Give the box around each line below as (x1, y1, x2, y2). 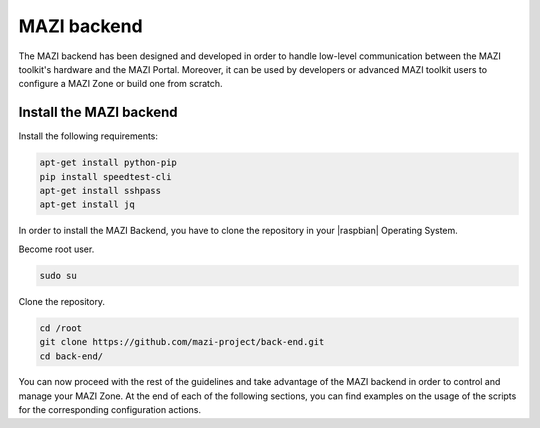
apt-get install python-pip (39, 157, 177, 169)
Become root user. (18, 243, 95, 255)
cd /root (39, 322, 83, 334)
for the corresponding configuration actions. (18, 404, 202, 416)
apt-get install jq (39, 199, 135, 210)
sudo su (39, 270, 77, 281)
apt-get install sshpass (39, 185, 162, 196)
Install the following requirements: (18, 130, 159, 142)
